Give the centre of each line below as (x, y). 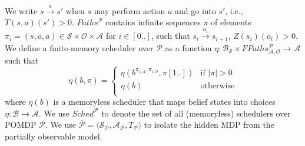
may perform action (130, 10)
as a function (188, 47)
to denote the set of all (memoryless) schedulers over (196, 113)
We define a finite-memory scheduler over (79, 47)
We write (21, 10)
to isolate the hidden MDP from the (209, 125)
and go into (195, 10)
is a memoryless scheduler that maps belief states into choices (164, 102)
